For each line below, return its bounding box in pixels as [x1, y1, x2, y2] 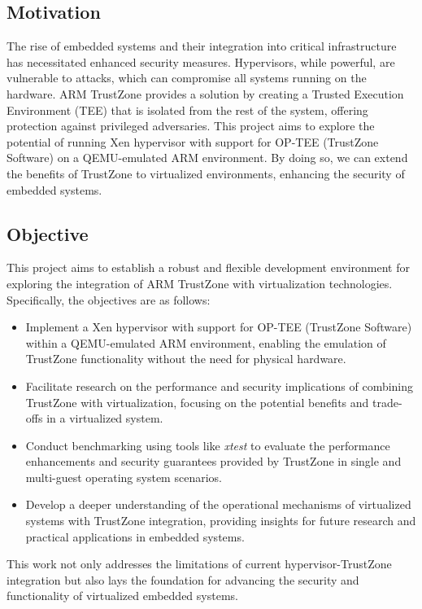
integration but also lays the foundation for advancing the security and [7, 571, 359, 588]
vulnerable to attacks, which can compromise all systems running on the [7, 69, 367, 86]
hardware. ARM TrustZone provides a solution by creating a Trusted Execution [7, 85, 404, 102]
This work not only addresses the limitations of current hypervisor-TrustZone [7, 555, 392, 572]
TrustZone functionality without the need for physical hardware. [25, 350, 346, 367]
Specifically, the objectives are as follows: [7, 291, 211, 308]
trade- [372, 393, 402, 410]
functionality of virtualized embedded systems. [7, 587, 238, 604]
